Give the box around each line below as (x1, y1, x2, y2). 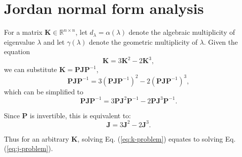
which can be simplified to (4, 86, 84, 96)
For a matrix (4, 27, 43, 37)
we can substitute (4, 64, 57, 75)
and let (43, 36, 65, 47)
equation (4, 46, 30, 57)
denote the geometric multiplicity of (89, 36, 198, 47)
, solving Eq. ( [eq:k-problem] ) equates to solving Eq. (77, 133, 236, 144)
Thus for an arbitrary (4, 133, 69, 144)
